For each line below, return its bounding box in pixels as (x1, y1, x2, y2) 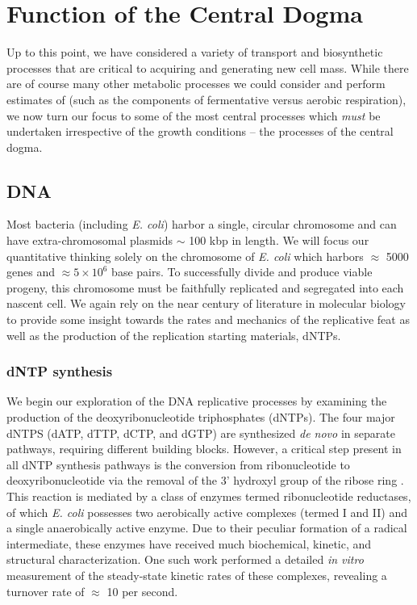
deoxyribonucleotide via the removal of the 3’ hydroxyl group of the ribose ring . (6, 472, 404, 489)
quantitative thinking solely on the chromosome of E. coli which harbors (6, 247, 364, 264)
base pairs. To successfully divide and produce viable (111, 263, 373, 280)
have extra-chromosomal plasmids (6, 232, 173, 249)
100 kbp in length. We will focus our (189, 232, 369, 249)
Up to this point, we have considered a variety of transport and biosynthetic (6, 44, 383, 61)
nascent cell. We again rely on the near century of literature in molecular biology (6, 295, 406, 312)
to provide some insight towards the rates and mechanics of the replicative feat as (6, 311, 410, 328)
